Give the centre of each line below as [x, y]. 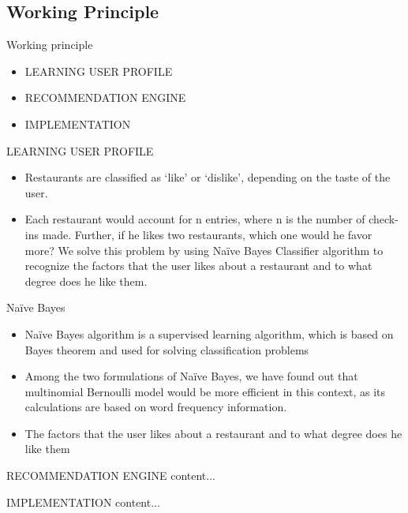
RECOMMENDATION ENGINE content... [111, 476]
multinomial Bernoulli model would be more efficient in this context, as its [205, 391]
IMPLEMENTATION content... [83, 502]
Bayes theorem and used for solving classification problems [167, 349]
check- [384, 219]
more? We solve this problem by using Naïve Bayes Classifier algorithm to [204, 250]
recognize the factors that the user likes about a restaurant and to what [198, 266]
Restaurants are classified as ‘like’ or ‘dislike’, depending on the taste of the [208, 177]
